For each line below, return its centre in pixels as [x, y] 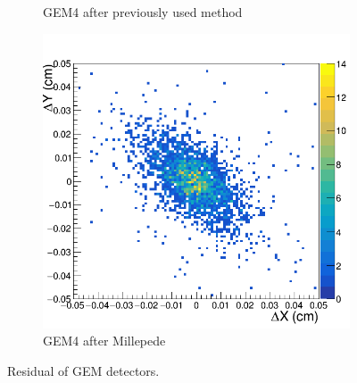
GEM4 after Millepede [104, 341]
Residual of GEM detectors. [83, 370]
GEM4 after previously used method [143, 12]
